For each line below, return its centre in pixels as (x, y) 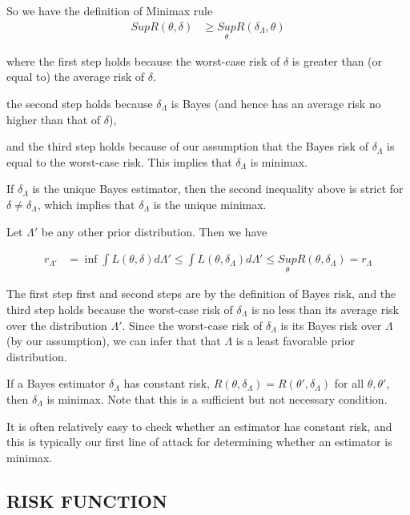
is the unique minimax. (210, 204)
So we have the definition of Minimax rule (110, 10)
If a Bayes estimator (56, 383)
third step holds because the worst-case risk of (120, 310)
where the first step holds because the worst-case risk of (143, 60)
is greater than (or (337, 60)
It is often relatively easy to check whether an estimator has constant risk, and (199, 426)
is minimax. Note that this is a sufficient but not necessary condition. (217, 399)
